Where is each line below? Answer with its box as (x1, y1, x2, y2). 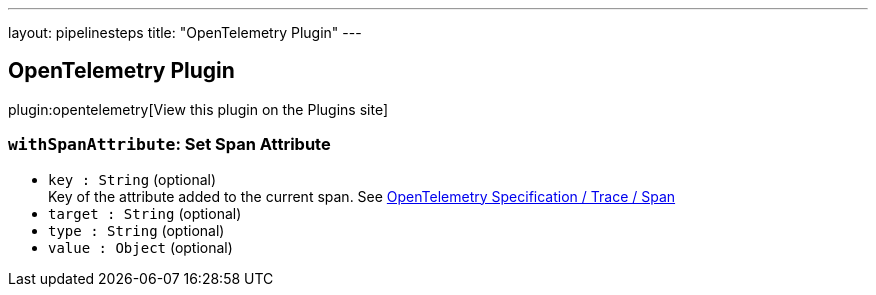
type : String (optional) (48, 221, 225, 239)
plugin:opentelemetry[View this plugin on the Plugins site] (8, 100, 388, 118)
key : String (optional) (48, 170, 217, 188)
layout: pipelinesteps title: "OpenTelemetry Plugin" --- (8, 24, 362, 41)
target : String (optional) (48, 204, 242, 222)
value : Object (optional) (48, 238, 233, 256)
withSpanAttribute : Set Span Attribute (8, 134, 331, 155)
